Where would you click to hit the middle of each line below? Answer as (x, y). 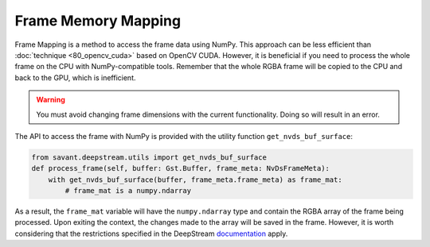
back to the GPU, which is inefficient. (75, 77)
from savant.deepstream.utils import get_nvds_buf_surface (149, 157)
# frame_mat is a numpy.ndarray (128, 191)
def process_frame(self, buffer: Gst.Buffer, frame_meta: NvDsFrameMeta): (181, 168)
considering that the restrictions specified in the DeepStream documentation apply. (151, 233)
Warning (51, 100)
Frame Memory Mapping (98, 21)
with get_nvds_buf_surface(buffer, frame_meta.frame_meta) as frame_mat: (195, 179)
